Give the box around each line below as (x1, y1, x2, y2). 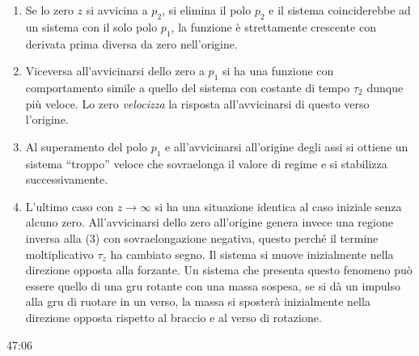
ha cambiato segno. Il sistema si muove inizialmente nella (110, 245, 394, 262)
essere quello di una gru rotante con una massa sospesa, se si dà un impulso (25, 277, 401, 294)
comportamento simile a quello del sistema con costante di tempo (25, 78, 350, 95)
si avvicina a (86, 2, 148, 18)
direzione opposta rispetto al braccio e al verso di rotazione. (25, 308, 322, 325)
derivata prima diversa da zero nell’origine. (25, 35, 238, 52)
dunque (366, 78, 404, 95)
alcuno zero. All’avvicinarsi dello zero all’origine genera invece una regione (25, 214, 393, 231)
